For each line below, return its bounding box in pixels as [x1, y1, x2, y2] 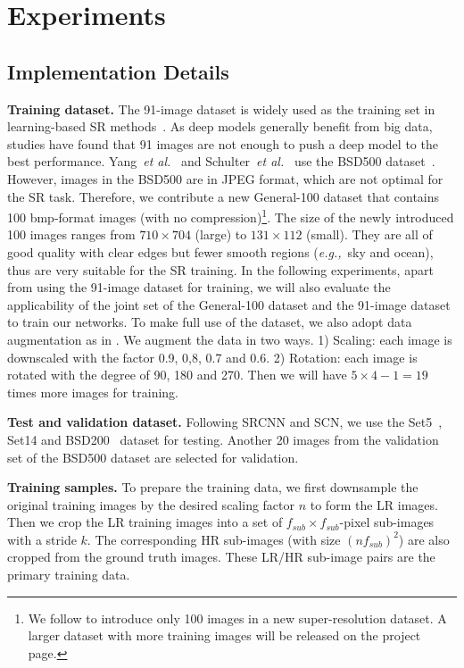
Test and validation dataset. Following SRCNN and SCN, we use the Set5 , [7, 413, 443, 431]
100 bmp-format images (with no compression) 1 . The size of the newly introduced [7, 205, 454, 226]
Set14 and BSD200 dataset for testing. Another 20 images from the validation [7, 430, 439, 448]
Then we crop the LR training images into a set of [7, 513, 283, 531]
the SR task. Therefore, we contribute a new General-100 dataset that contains [7, 187, 440, 205]
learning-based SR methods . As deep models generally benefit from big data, [7, 117, 433, 136]
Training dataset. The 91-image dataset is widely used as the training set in [7, 99, 435, 118]
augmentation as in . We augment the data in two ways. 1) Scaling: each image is [7, 330, 452, 348]
